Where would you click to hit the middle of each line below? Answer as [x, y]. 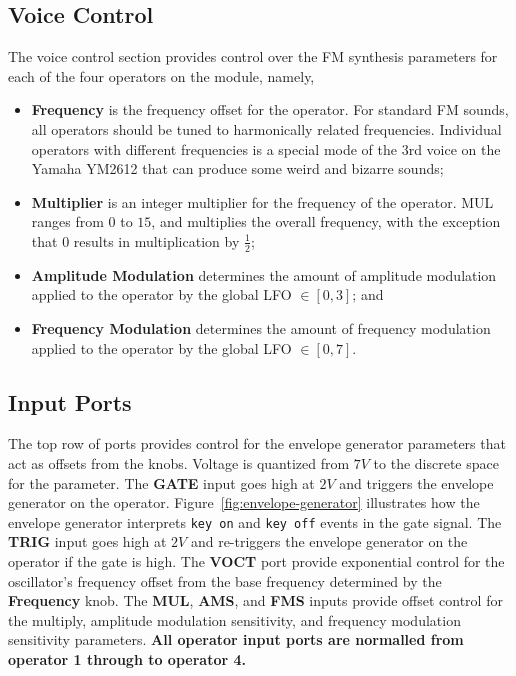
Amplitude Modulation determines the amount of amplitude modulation [264, 274]
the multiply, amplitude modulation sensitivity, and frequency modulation [234, 619]
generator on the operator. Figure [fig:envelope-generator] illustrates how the [244, 502]
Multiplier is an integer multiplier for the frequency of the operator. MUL [262, 201]
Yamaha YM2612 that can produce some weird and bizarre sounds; [237, 168]
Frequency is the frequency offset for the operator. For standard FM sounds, [270, 109]
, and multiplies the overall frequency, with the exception [326, 221]
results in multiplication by [156, 240]
